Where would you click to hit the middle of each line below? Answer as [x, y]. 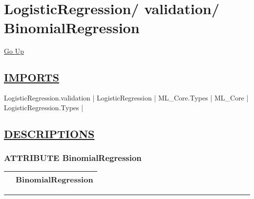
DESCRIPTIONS [49, 133]
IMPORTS [32, 77]
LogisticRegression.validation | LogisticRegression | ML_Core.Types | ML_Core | [126, 98]
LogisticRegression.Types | [44, 107]
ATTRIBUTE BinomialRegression [73, 158]
